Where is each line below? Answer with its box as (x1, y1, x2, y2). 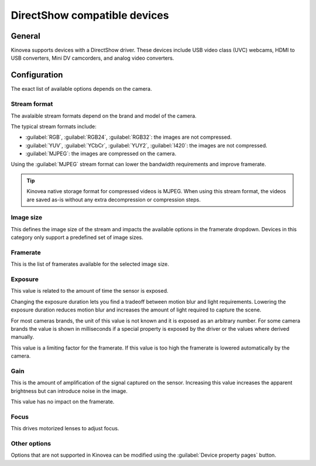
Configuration (11, 70, 63, 80)
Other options (11, 440, 51, 447)
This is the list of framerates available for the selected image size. (11, 261, 169, 268)
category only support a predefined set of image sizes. (11, 234, 143, 241)
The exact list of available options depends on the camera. (11, 85, 152, 92)
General (11, 31, 41, 41)
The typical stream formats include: (11, 123, 97, 130)
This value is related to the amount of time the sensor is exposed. (11, 287, 169, 294)
